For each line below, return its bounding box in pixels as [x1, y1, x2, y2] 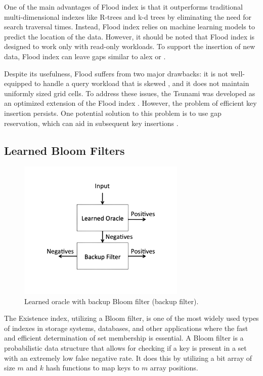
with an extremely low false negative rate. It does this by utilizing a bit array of [4, 352, 252, 363]
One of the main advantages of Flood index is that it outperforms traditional [4, 2, 243, 12]
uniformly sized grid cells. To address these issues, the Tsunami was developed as [4, 88, 255, 98]
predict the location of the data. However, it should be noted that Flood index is [4, 31, 255, 41]
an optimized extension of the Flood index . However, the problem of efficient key [4, 98, 257, 108]
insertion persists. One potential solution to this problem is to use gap [4, 107, 222, 118]
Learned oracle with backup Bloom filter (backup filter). [24, 296, 199, 306]
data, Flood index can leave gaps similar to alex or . [4, 51, 166, 61]
